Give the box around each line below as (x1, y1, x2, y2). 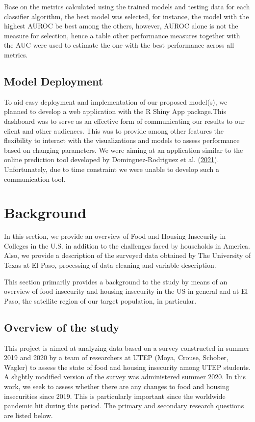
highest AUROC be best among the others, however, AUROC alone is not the (4, 21, 238, 31)
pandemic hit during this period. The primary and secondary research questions (4, 400, 244, 411)
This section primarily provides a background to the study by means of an (4, 276, 228, 286)
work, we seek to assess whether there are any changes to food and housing (4, 381, 229, 391)
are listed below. (4, 410, 53, 420)
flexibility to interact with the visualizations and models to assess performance (4, 135, 240, 145)
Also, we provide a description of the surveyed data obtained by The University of (4, 250, 251, 260)
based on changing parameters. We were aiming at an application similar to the (4, 144, 243, 155)
